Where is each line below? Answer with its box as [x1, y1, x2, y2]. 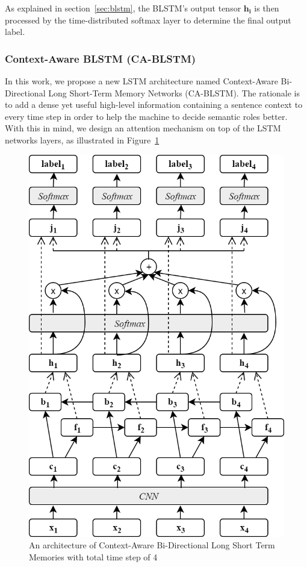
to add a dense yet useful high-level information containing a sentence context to [5, 98, 303, 111]
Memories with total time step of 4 [29, 550, 158, 563]
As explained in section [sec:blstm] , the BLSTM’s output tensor [5, 2, 241, 14]
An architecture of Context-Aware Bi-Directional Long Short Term [29, 539, 275, 551]
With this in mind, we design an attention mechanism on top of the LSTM [5, 122, 281, 134]
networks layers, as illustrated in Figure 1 [5, 133, 160, 146]
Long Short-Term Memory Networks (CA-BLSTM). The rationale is [48, 86, 300, 99]
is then [254, 2, 279, 14]
